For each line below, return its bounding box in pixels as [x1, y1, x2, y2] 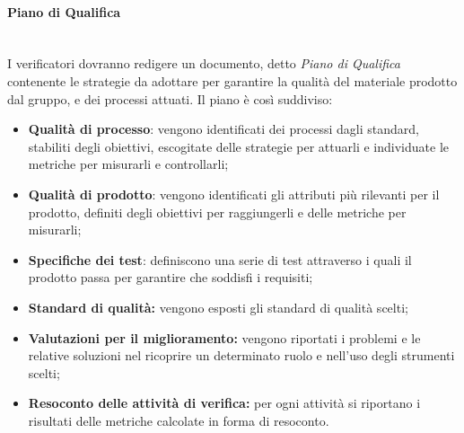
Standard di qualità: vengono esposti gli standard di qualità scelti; [28, 297, 408, 316]
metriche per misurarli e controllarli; [28, 155, 229, 173]
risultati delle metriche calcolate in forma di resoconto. [28, 411, 329, 429]
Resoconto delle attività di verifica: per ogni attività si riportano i [28, 393, 421, 412]
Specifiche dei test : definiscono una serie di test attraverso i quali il [28, 250, 412, 269]
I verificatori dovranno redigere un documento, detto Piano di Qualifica [7, 54, 400, 73]
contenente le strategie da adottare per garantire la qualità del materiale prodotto [7, 71, 458, 90]
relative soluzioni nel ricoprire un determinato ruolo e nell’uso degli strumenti [28, 346, 455, 365]
